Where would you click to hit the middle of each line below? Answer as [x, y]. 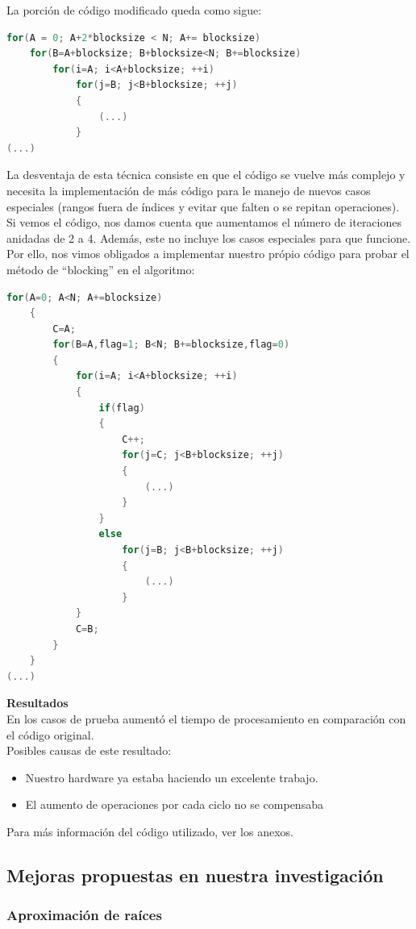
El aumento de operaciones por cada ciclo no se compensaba [174, 804]
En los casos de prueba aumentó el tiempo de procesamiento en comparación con [206, 718]
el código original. [50, 734]
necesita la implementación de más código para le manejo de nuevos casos [189, 190]
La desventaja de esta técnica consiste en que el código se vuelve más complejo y [206, 175]
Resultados [37, 703]
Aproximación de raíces [84, 915]
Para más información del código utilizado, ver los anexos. [150, 831]
